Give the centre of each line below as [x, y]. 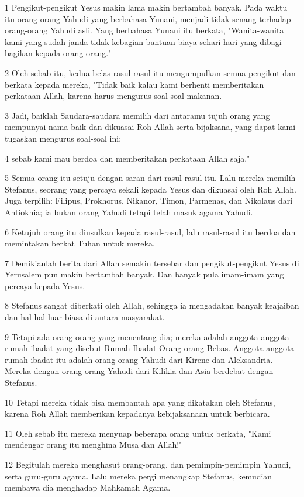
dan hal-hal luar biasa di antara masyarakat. [85, 317]
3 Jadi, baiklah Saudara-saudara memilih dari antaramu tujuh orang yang [137, 115]
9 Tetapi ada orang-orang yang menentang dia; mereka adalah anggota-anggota [147, 336]
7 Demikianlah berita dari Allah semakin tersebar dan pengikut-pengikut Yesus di [152, 263]
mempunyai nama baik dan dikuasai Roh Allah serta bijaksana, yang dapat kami [150, 127]
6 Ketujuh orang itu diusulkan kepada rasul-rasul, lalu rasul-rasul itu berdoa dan [150, 232]
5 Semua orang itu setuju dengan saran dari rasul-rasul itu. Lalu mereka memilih [150, 178]
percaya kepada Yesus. [45, 285]
